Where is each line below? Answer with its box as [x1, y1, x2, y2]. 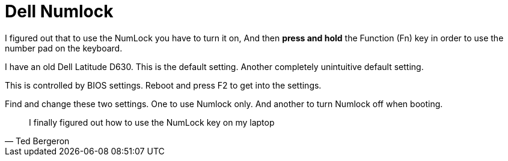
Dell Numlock [5, 1, 114, 22]
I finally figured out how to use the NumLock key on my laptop [29, 117, 275, 127]
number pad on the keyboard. [5, 42, 123, 53]
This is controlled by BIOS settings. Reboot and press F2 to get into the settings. [5, 80, 322, 90]
